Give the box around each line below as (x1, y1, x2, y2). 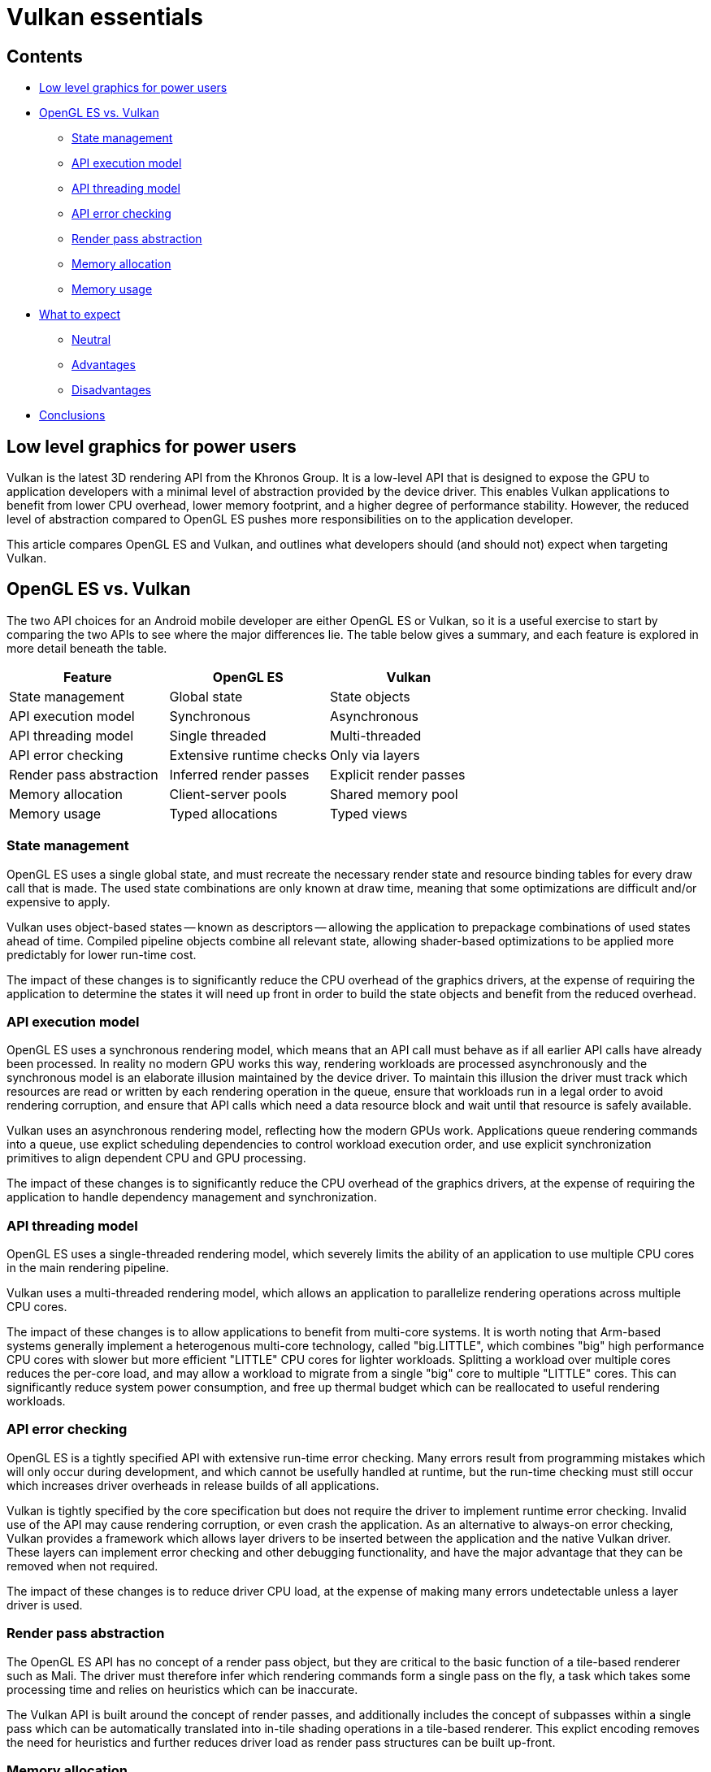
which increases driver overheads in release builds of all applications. (7, 1478, 379, 1492)
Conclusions (39, 408, 106, 423)
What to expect (39, 307, 121, 322)
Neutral (72, 332, 111, 347)
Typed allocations (169, 805, 278, 822)
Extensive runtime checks (169, 746, 327, 763)
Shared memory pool (330, 785, 458, 802)
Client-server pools (169, 785, 287, 802)
